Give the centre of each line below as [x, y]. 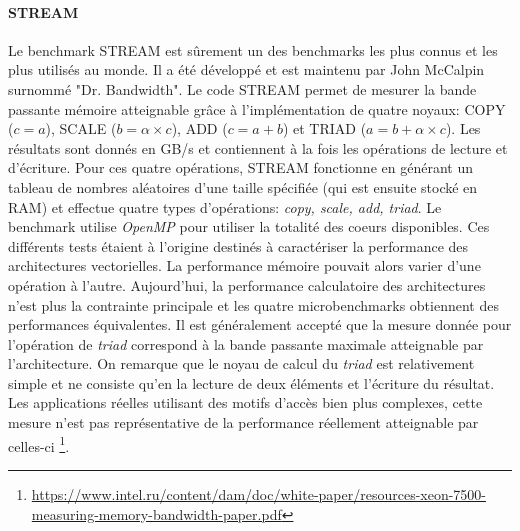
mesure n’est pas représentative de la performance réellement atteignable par [243, 422]
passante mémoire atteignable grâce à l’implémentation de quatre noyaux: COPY [257, 108]
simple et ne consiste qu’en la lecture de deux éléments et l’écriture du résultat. [251, 382]
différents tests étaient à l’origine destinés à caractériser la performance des [238, 245]
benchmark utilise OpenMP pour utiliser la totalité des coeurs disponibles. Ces [249, 226]
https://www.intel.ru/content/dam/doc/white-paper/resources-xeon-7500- [259, 493]
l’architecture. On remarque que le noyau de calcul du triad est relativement [241, 363]
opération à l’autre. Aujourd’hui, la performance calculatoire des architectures [247, 284]
